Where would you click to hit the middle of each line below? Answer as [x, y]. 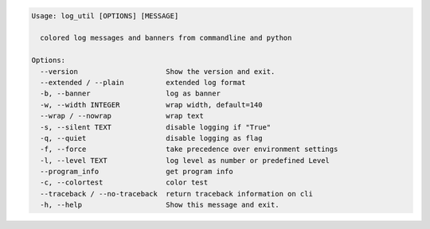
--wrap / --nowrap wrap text [122, 116]
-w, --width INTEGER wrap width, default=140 [151, 105]
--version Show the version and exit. [158, 71]
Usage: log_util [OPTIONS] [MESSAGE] [105, 16]
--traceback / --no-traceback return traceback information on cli [177, 194]
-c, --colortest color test [124, 182]
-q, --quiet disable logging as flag [151, 138]
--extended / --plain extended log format [143, 82]
